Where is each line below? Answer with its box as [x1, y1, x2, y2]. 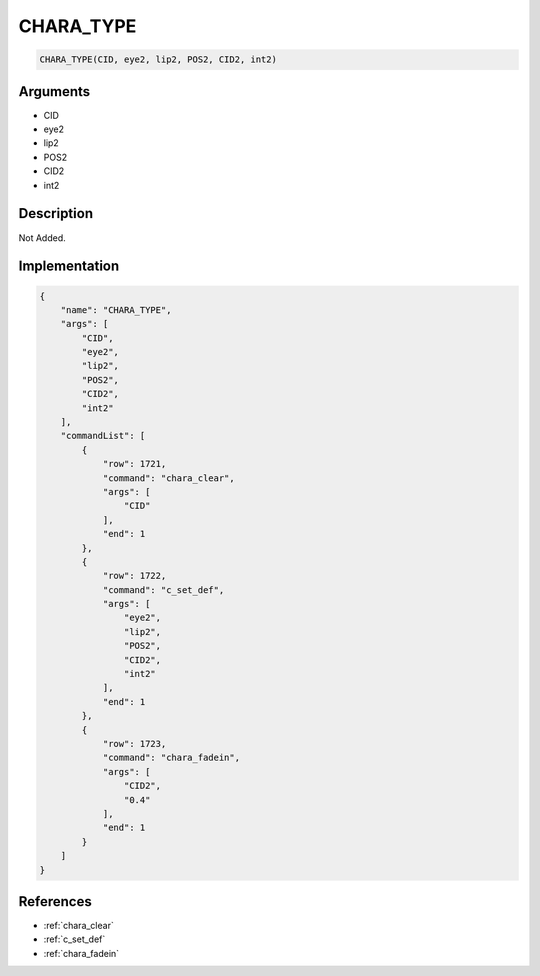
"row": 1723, [102, 738, 167, 749]
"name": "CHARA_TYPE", [60, 304, 172, 315]
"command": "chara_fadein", [102, 752, 240, 764]
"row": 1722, [102, 570, 167, 582]
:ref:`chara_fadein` [43, 947, 120, 959]
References [18, 893, 92, 910]
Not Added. [18, 231, 67, 244]
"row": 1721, [102, 458, 167, 470]
